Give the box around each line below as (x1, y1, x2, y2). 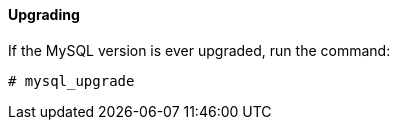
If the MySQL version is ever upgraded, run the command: (8, 41, 391, 59)
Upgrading (8, 6, 80, 23)
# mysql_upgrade (8, 72, 135, 89)
